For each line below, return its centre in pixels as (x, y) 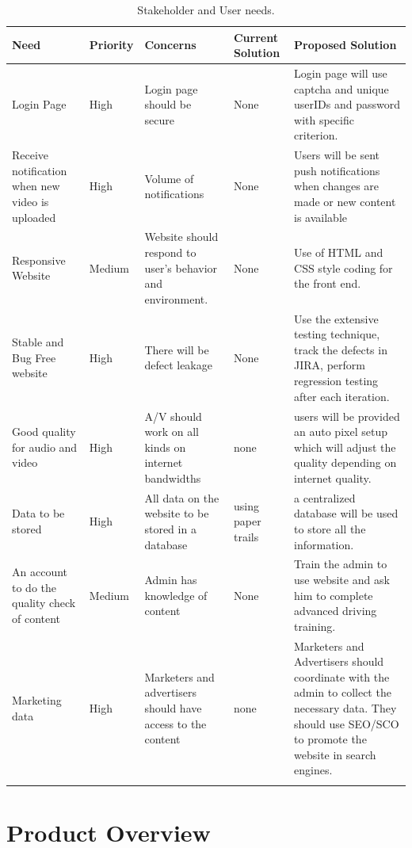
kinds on (165, 447)
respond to (170, 252)
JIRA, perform (330, 365)
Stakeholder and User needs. (206, 10)
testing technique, (337, 334)
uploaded (34, 217)
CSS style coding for (343, 267)
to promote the (330, 739)
